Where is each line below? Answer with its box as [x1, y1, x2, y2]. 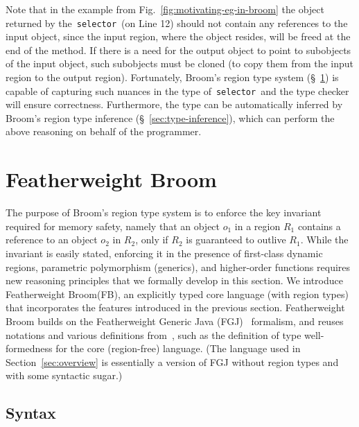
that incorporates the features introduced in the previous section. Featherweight [6, 300, 345, 315]
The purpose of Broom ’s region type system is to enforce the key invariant [6, 205, 322, 220]
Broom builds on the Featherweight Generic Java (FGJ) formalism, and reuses [6, 313, 344, 328]
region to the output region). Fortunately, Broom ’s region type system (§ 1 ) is [6, 70, 339, 85]
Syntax [6, 402, 56, 424]
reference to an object [6, 232, 98, 247]
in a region [234, 218, 281, 233]
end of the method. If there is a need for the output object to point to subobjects [6, 42, 351, 57]
